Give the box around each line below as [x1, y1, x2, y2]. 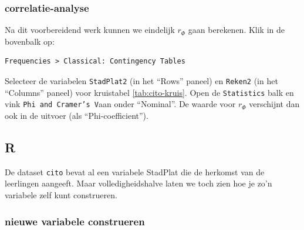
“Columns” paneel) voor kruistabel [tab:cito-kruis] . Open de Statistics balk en [5, 86, 294, 98]
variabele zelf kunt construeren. [5, 189, 117, 201]
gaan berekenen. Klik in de [188, 24, 285, 36]
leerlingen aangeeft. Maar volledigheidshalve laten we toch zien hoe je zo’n [5, 177, 272, 189]
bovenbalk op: [5, 35, 55, 47]
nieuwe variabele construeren [5, 214, 145, 228]
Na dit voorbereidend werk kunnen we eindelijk [5, 24, 175, 36]
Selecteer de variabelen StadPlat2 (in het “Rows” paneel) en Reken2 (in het [5, 75, 278, 86]
